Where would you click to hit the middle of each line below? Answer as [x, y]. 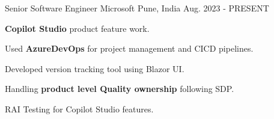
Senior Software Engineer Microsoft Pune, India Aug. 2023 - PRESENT [137, 8]
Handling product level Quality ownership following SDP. [120, 89]
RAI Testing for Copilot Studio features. [79, 108]
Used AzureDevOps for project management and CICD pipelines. [129, 48]
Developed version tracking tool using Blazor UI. [95, 68]
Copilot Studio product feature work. [77, 28]
